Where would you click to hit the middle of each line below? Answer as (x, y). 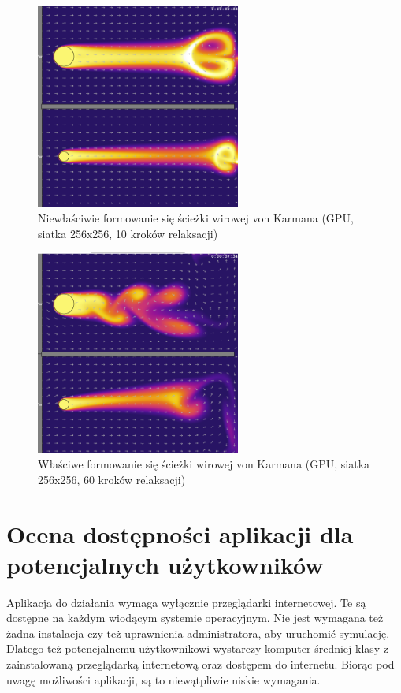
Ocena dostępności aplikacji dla (180, 533)
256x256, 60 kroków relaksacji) (112, 479)
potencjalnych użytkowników (165, 564)
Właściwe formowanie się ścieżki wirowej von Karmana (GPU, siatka (204, 464)
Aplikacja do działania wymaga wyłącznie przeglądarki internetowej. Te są (186, 602)
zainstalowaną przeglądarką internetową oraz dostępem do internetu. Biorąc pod (200, 664)
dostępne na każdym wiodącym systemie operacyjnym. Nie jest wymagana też (195, 618)
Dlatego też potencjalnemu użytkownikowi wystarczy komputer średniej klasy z (198, 648)
